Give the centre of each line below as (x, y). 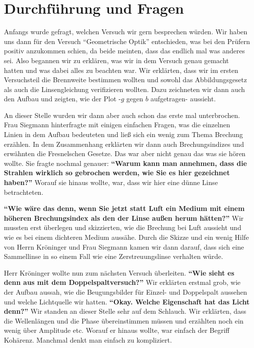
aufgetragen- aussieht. (183, 99)
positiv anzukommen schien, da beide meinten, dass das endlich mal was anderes (125, 51)
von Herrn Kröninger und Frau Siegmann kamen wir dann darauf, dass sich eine (124, 246)
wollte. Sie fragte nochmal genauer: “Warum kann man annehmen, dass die (126, 163)
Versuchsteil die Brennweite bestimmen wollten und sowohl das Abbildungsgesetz (126, 80)
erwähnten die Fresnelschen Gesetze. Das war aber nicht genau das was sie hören (125, 153)
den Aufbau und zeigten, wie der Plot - (63, 99)
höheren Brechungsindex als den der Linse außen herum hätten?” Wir (124, 218)
